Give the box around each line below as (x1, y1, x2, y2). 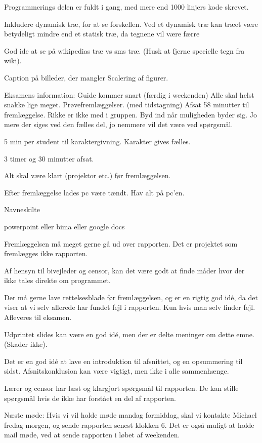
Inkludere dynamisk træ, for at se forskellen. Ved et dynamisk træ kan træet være (4, 18, 258, 29)
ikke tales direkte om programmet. (4, 275, 111, 286)
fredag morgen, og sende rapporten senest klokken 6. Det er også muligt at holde (4, 419, 254, 430)
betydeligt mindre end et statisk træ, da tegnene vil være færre (4, 28, 200, 39)
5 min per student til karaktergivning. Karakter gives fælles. (4, 136, 191, 146)
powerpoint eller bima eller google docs (4, 221, 125, 231)
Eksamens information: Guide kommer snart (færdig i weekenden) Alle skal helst (4, 89, 254, 100)
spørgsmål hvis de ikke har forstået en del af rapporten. (4, 392, 177, 403)
